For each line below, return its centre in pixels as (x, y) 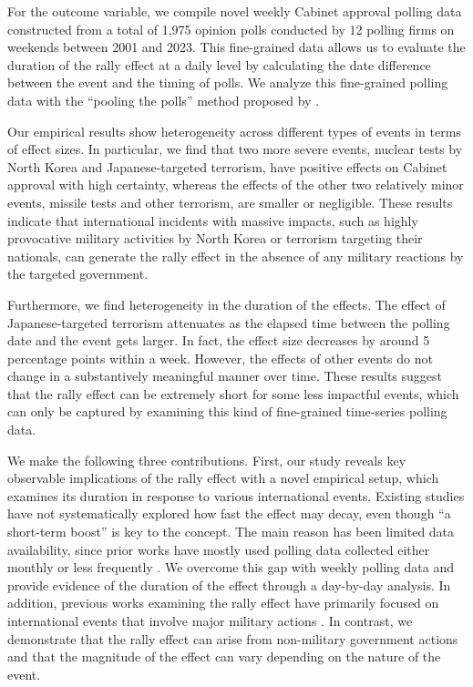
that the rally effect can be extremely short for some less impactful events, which (233, 393)
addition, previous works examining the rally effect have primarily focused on (223, 603)
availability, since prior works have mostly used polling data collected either (219, 549)
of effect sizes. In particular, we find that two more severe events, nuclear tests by (235, 149)
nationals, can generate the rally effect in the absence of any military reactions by (236, 256)
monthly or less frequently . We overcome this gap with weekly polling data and (231, 567)
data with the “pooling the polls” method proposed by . (164, 100)
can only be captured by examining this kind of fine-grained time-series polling (227, 411)
